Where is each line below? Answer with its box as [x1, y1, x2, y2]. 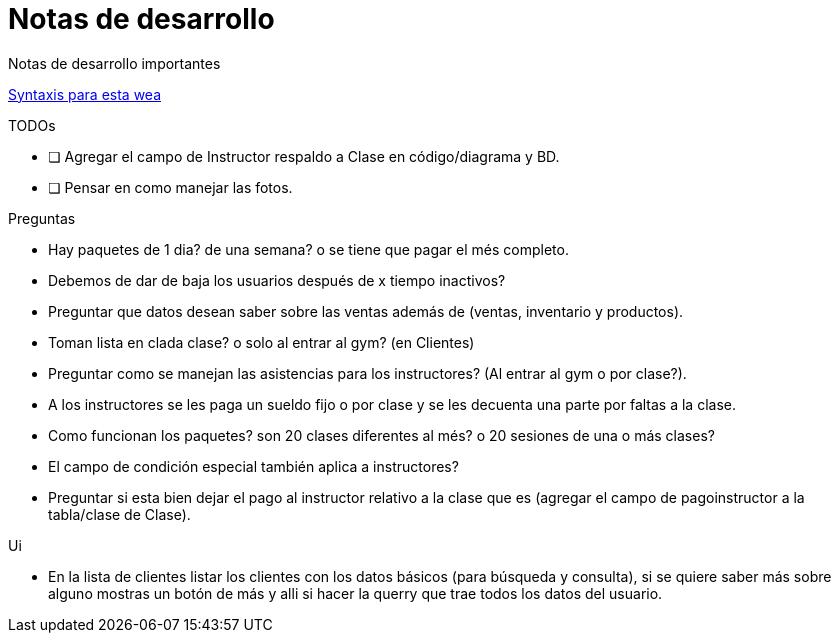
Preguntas [8, 209, 76, 227]
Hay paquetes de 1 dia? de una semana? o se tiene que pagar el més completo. [48, 240, 569, 258]
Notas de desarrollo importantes [8, 54, 221, 72]
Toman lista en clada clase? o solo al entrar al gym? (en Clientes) [48, 333, 475, 351]
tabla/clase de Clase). [48, 505, 191, 523]
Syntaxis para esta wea [8, 85, 161, 103]
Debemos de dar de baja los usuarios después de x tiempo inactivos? [48, 271, 506, 289]
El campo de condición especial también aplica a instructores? [48, 457, 459, 475]
